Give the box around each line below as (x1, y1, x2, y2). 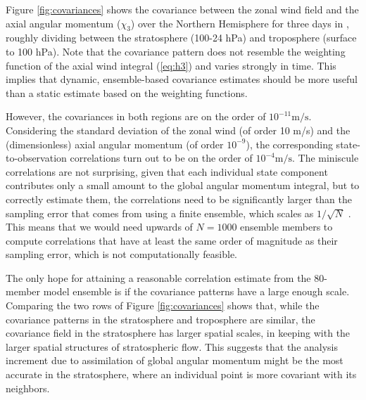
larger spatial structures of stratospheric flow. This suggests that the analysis (6, 339, 339, 354)
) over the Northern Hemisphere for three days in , (130, 15, 349, 30)
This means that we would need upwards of (6, 219, 193, 234)
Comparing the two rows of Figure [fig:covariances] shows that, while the (6, 298, 320, 313)
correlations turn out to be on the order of (70, 150, 253, 165)
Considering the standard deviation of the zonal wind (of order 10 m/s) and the (6, 122, 351, 137)
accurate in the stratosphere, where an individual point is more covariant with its (6, 367, 357, 382)
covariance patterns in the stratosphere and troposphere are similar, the (6, 311, 315, 326)
